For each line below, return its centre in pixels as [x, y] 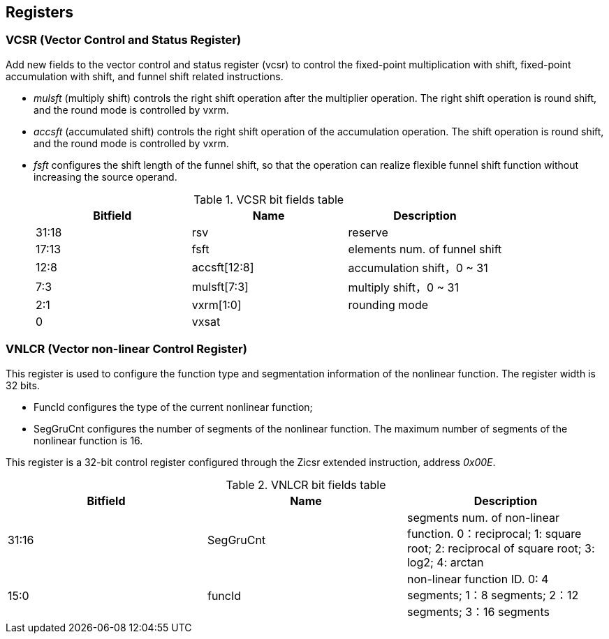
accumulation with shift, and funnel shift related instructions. [145, 76]
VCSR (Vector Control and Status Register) [124, 40]
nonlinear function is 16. [88, 440]
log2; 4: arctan [445, 562]
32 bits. [23, 385]
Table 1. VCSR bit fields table [269, 199]
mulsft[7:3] [220, 286]
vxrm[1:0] [217, 305]
